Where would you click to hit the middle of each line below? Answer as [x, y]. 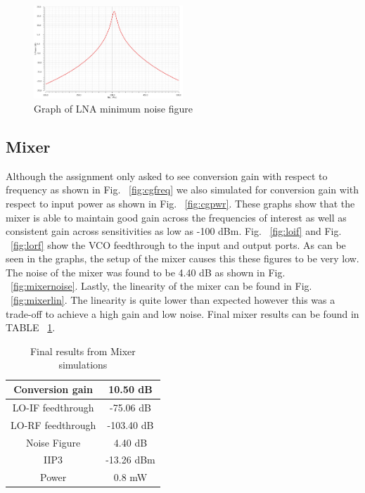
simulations [83, 365]
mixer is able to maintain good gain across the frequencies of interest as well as [176, 217]
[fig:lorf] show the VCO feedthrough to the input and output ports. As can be [178, 244]
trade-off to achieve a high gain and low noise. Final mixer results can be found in [182, 313]
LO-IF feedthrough [53, 407]
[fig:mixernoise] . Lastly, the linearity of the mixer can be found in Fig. [161, 286]
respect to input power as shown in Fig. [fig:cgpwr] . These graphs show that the [180, 203]
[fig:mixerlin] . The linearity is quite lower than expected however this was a [173, 300]
